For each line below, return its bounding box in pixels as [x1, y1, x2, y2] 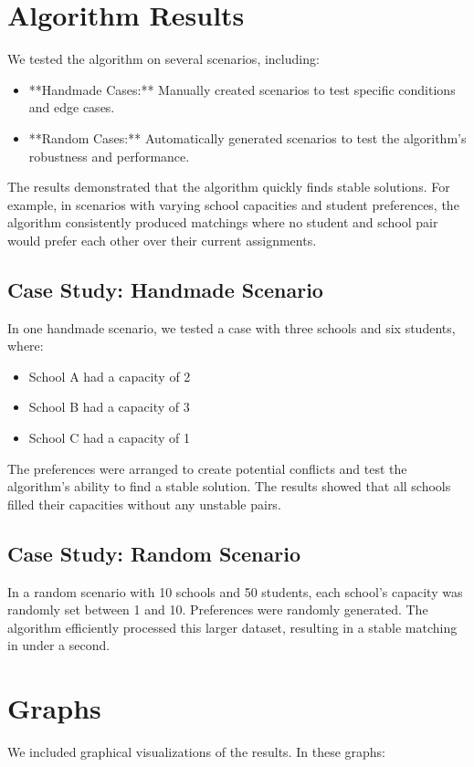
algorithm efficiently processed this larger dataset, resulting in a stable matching [7, 617, 458, 636]
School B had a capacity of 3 [28, 397, 190, 416]
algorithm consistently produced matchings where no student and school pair [7, 213, 438, 232]
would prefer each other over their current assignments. [7, 230, 317, 249]
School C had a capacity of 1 [28, 428, 190, 447]
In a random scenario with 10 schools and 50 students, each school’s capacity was [7, 582, 463, 601]
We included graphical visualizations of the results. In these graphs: [7, 742, 385, 762]
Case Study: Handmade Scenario [7, 275, 323, 303]
